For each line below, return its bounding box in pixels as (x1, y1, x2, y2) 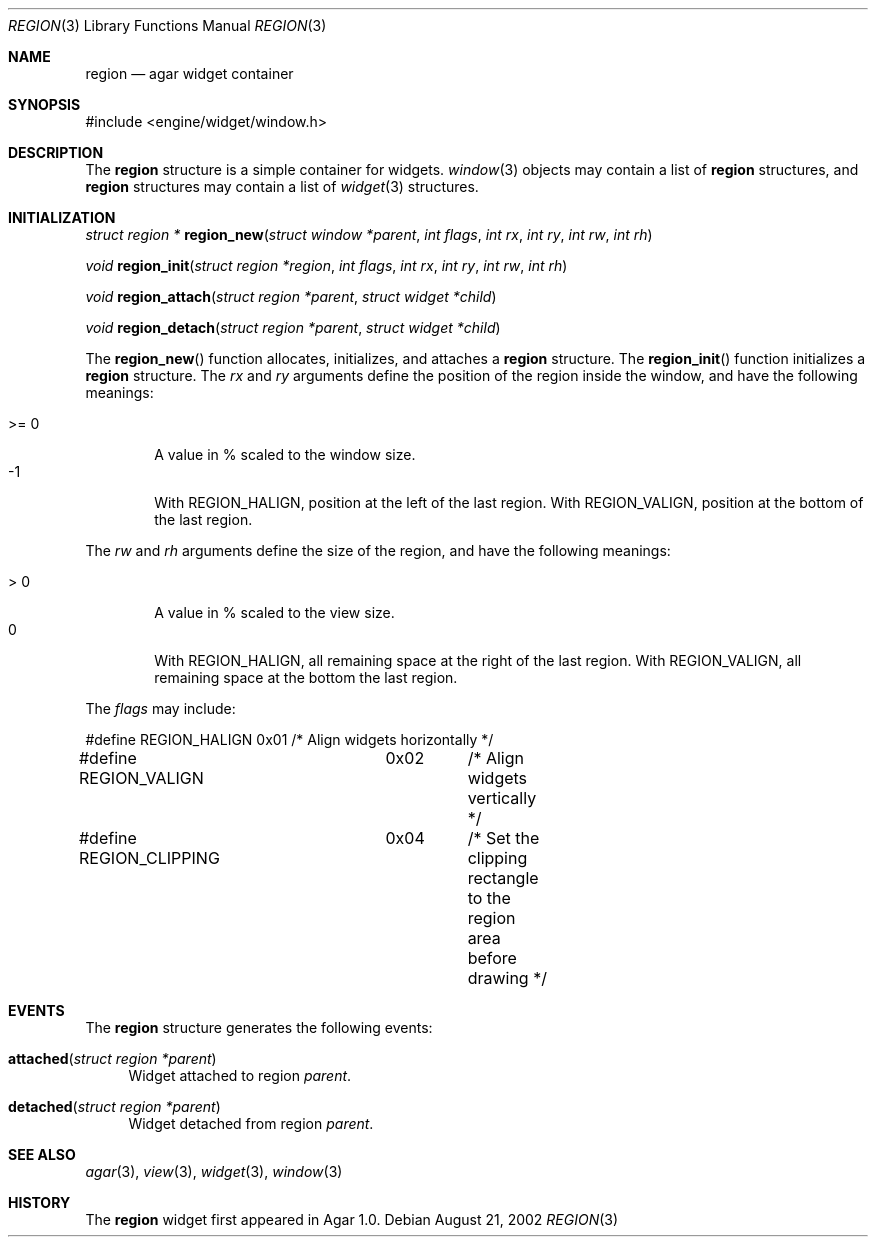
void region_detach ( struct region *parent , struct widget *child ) (85, 319, 501, 336)
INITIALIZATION (8, 209, 116, 226)
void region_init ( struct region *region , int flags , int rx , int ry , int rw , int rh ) (85, 257, 568, 274)
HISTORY (8, 1194, 71, 1211)
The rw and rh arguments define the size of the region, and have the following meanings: (85, 542, 671, 559)
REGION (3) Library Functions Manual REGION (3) (8, 17, 327, 34)
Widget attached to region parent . (128, 1067, 352, 1084)
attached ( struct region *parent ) (8, 1050, 217, 1067)
